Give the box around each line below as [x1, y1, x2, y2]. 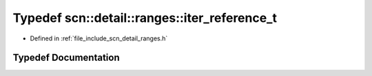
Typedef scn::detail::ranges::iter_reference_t [12, 10, 277, 25]
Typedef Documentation [12, 52, 120, 64]
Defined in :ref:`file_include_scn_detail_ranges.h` [30, 34, 168, 42]
